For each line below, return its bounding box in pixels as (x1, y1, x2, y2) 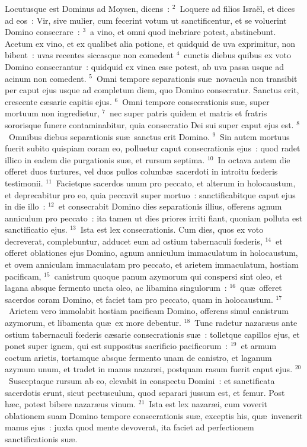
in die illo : (5, 200, 46, 213)
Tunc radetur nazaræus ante (194, 316, 298, 329)
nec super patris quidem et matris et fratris (109, 107, 267, 119)
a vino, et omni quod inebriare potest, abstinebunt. (90, 26, 276, 38)
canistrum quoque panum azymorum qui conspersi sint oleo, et (54, 270, 283, 282)
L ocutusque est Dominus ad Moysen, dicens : (5, 2, 170, 14)
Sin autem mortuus (220, 130, 290, 142)
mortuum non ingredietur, (5, 107, 100, 119)
